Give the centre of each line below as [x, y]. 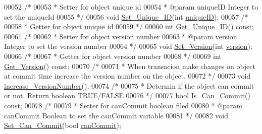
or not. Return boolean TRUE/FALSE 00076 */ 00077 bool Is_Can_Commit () [127, 95]
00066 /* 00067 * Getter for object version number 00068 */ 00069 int [113, 56]
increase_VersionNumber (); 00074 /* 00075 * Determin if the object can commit [129, 85]
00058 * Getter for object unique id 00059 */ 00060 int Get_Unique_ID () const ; [129, 26]
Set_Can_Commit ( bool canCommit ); [63, 125]
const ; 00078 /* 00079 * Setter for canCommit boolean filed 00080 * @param [123, 105]
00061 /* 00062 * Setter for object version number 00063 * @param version [121, 36]
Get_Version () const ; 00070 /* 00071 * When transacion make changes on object [130, 66]
